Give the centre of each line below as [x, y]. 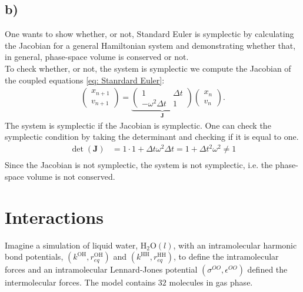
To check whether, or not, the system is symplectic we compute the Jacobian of [148, 68]
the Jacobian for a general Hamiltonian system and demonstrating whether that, [150, 45]
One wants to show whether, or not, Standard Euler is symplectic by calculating [149, 34]
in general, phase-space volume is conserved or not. [97, 57]
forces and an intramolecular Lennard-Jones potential [101, 269]
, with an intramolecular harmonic [235, 245]
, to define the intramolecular [226, 256]
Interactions [54, 217]
